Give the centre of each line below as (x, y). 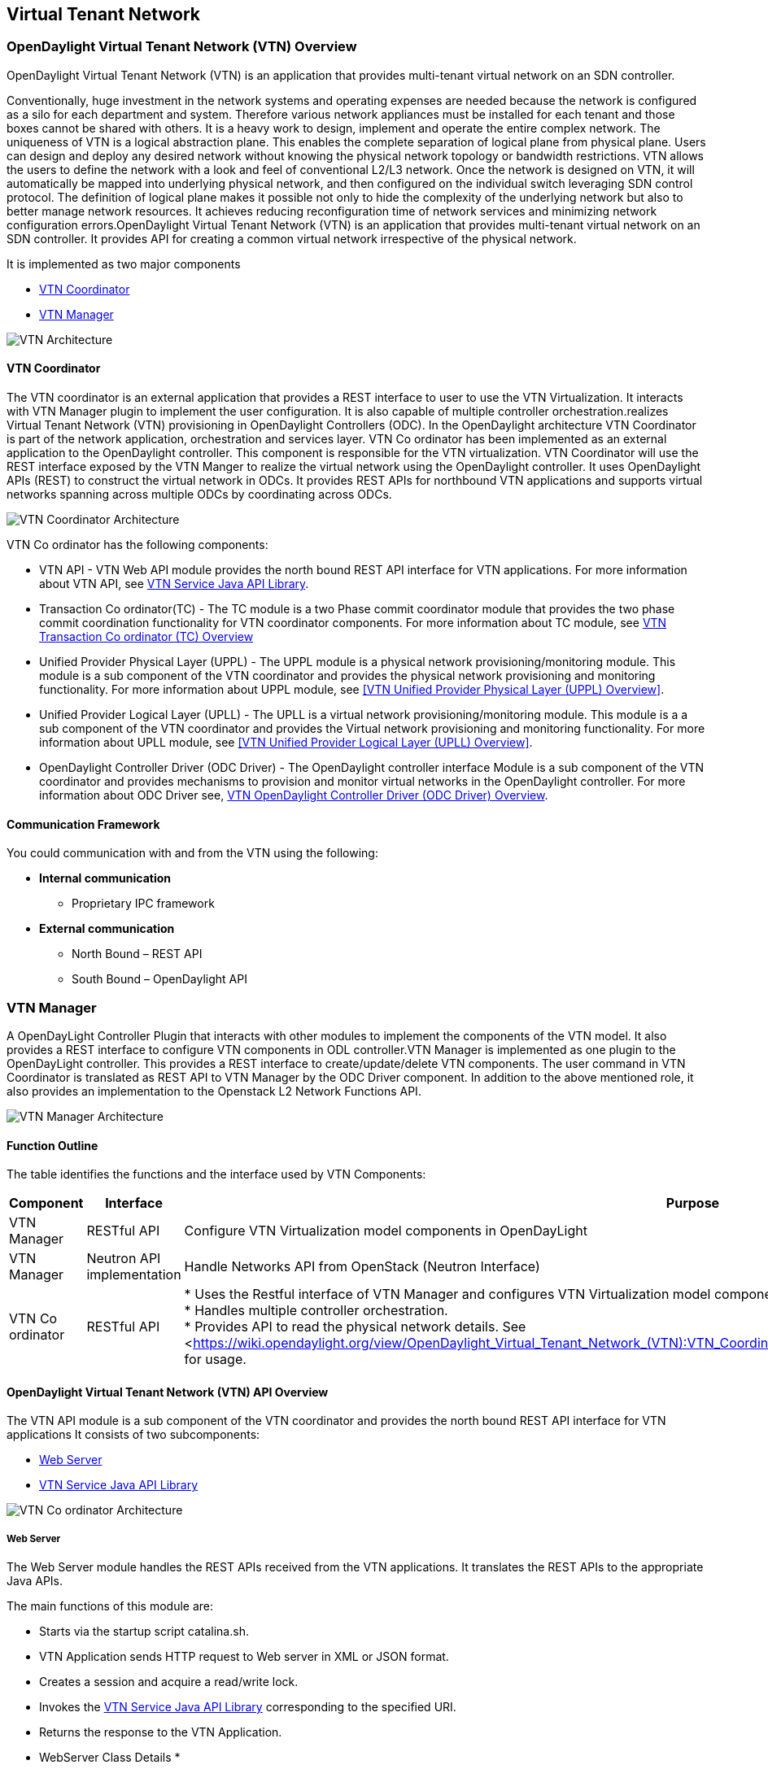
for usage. (215, 1359)
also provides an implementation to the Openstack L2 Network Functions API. (214, 1091)
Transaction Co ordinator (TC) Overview (146, 637)
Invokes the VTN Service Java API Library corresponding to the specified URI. (248, 1707)
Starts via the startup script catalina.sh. (144, 1632)
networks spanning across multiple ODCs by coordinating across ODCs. (199, 495)
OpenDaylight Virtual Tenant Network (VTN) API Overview (168, 1392)
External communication (107, 929)
